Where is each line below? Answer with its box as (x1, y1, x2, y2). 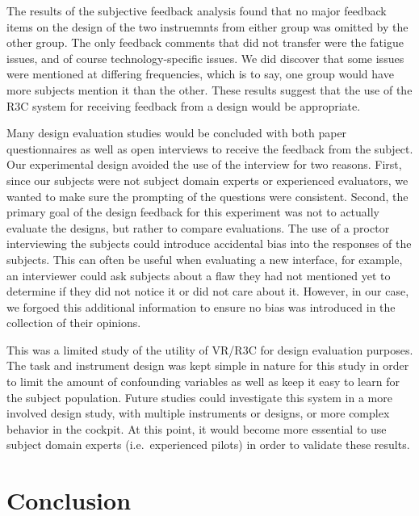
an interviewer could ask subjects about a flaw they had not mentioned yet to (6, 266, 391, 283)
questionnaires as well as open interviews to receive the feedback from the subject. (6, 140, 413, 157)
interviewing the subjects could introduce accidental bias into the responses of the (6, 235, 412, 252)
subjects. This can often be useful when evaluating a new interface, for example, (6, 250, 403, 267)
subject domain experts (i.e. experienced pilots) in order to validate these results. (6, 436, 410, 453)
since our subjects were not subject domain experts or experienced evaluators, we (6, 171, 409, 188)
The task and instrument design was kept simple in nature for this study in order (6, 357, 409, 374)
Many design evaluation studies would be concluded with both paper (6, 124, 347, 141)
